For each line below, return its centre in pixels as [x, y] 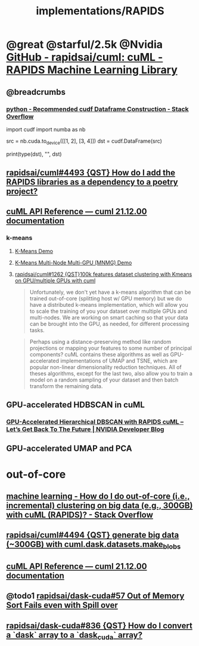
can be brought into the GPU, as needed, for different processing [109, 324]
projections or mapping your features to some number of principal [111, 348]
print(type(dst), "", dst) [34, 154]
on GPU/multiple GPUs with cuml [55, 280]
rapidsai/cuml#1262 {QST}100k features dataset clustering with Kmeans [103, 274]
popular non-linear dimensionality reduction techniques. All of [105, 367]
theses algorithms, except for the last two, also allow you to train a [111, 373]
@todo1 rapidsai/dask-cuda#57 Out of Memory [95, 596]
